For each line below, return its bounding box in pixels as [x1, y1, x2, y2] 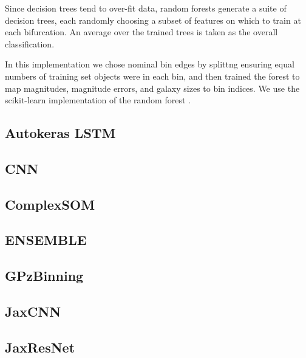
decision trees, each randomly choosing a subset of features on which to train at [5, 13, 301, 26]
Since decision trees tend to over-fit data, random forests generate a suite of [5, 2, 287, 14]
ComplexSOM [5, 194, 95, 213]
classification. [5, 37, 55, 50]
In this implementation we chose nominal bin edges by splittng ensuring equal [5, 58, 294, 71]
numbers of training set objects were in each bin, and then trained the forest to [5, 69, 300, 82]
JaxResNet [5, 337, 75, 356]
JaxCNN [5, 302, 61, 321]
